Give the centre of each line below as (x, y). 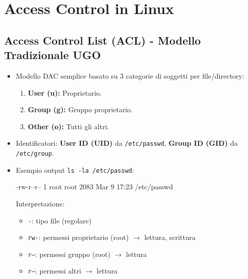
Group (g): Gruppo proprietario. (80, 109)
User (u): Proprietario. (65, 92)
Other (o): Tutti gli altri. (69, 126)
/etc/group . (35, 153)
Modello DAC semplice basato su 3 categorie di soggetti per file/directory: (130, 75)
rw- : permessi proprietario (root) (78, 237)
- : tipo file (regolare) (60, 220)
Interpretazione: (40, 203)
